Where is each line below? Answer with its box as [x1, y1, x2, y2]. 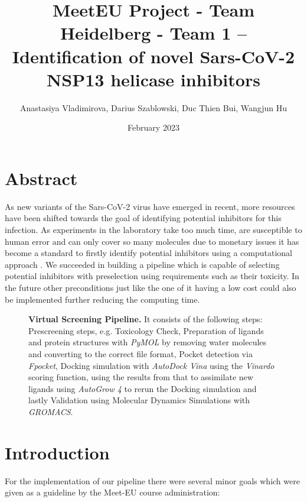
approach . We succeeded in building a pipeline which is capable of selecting [5, 258, 280, 270]
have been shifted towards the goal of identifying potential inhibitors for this [5, 212, 282, 224]
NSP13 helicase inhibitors [47, 67, 260, 91]
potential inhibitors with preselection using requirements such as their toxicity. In [5, 270, 299, 282]
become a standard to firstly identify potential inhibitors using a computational [5, 247, 292, 259]
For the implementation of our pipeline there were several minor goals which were [5, 474, 300, 487]
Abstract [5, 166, 78, 190]
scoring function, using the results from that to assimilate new [28, 371, 253, 383]
